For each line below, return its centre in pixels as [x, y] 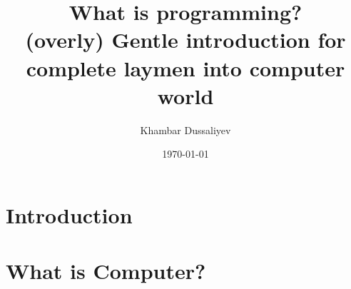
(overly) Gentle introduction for [185, 40]
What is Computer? [106, 271]
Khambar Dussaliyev [185, 130]
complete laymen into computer [185, 67]
